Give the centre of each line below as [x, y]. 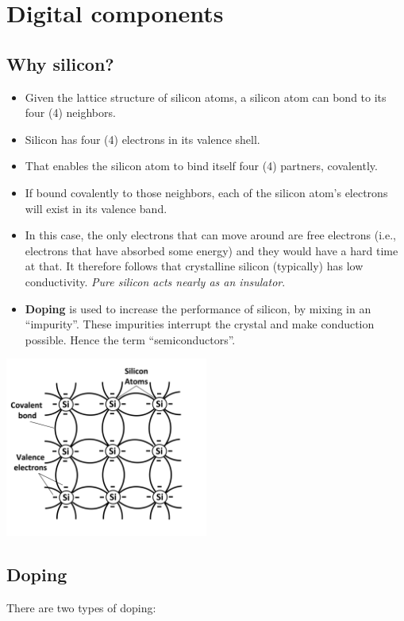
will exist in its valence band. [96, 208]
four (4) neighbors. [70, 113]
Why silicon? [60, 63]
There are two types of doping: [81, 607]
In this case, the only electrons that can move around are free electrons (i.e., [210, 235]
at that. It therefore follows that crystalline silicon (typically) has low [194, 266]
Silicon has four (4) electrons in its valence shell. [142, 139]
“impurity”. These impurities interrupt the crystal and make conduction [200, 324]
